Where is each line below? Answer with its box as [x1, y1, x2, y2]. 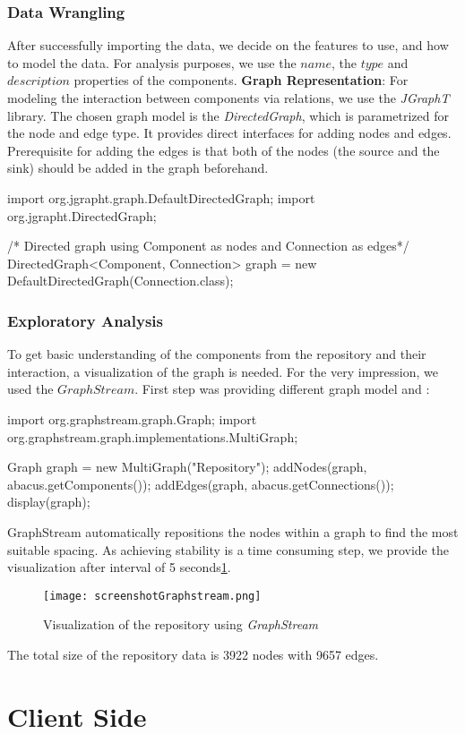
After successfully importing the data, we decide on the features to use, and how [7, 36, 449, 55]
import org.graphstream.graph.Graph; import [7, 409, 257, 428]
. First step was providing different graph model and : [134, 380, 430, 398]
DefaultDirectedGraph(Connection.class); [7, 271, 234, 290]
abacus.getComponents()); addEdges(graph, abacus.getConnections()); [7, 474, 394, 493]
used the [7, 380, 54, 398]
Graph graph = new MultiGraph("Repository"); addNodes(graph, [7, 457, 367, 476]
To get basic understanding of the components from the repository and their [7, 345, 426, 363]
